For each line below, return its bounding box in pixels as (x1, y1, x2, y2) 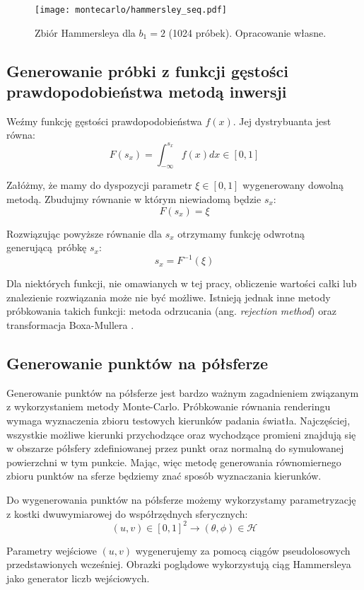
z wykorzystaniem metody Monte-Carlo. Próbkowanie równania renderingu (6, 399, 331, 414)
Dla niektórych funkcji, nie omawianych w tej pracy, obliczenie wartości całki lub (6, 276, 357, 291)
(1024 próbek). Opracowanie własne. (168, 25, 327, 40)
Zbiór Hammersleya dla (35, 25, 136, 40)
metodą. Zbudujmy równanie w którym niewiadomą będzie (6, 191, 262, 206)
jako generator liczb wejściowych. (6, 570, 150, 585)
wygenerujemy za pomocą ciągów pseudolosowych (135, 543, 351, 557)
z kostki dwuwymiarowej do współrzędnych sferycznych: (6, 506, 248, 521)
